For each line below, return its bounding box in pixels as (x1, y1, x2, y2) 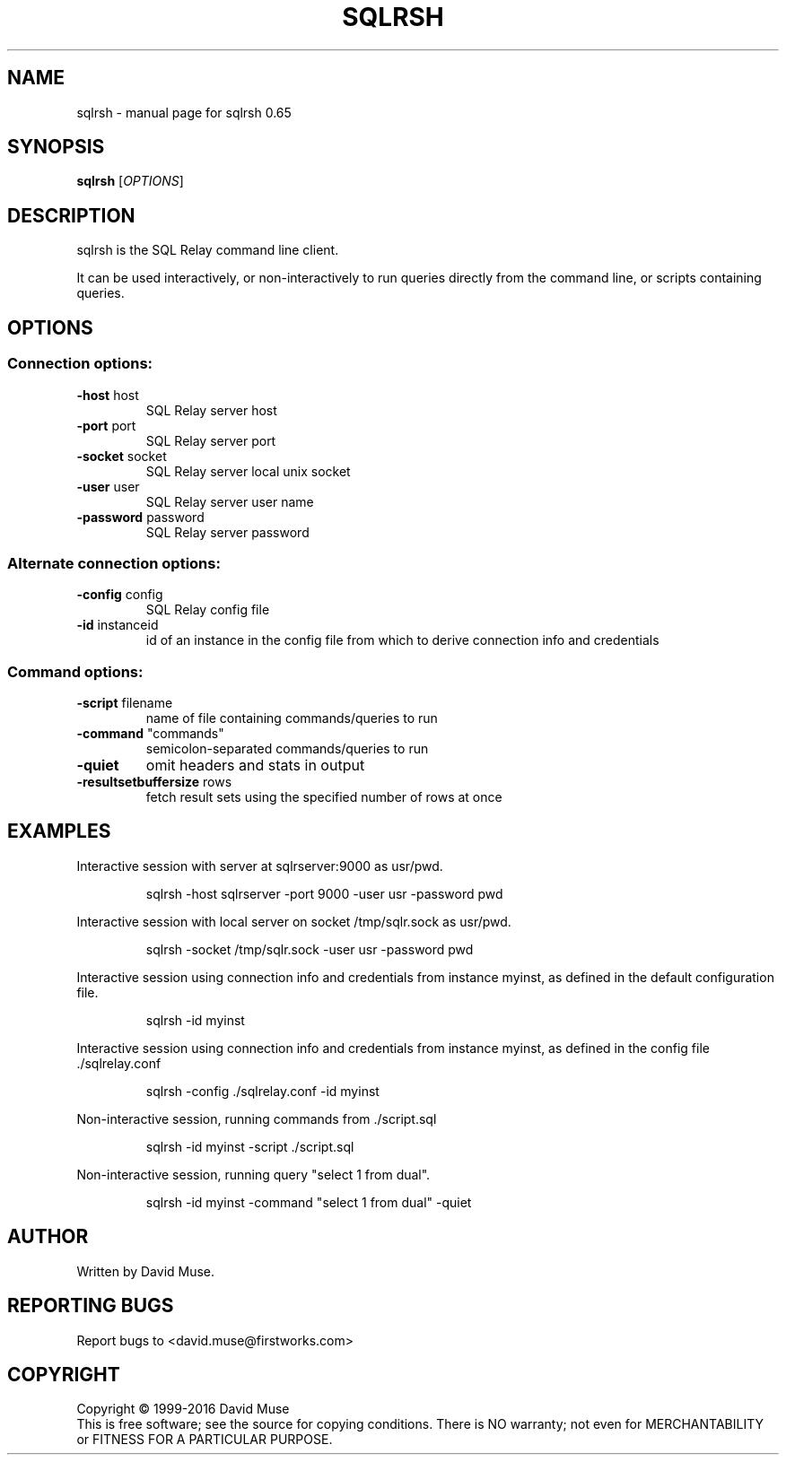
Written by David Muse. (76, 1263, 215, 1279)
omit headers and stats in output (145, 756, 365, 774)
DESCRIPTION (7, 204, 135, 227)
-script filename (76, 695, 173, 710)
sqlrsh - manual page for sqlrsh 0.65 (76, 104, 292, 120)
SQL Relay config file (145, 602, 270, 618)
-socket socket (76, 448, 167, 464)
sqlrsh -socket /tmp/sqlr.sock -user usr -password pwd (145, 941, 474, 957)
